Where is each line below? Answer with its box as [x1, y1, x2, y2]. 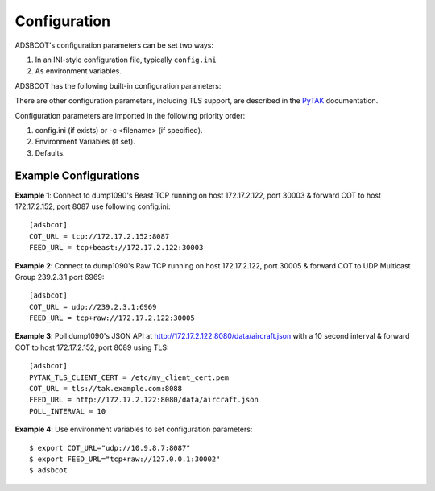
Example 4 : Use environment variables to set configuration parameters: [14, 424, 253, 435]
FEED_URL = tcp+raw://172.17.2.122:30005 [29, 314, 195, 322]
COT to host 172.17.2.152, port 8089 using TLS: [14, 343, 169, 352]
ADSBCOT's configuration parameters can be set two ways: [14, 40, 213, 50]
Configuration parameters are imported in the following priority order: [14, 110, 246, 120]
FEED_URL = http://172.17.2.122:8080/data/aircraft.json [29, 395, 259, 405]
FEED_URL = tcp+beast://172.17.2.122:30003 [29, 243, 204, 252]
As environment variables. [35, 66, 122, 76]
